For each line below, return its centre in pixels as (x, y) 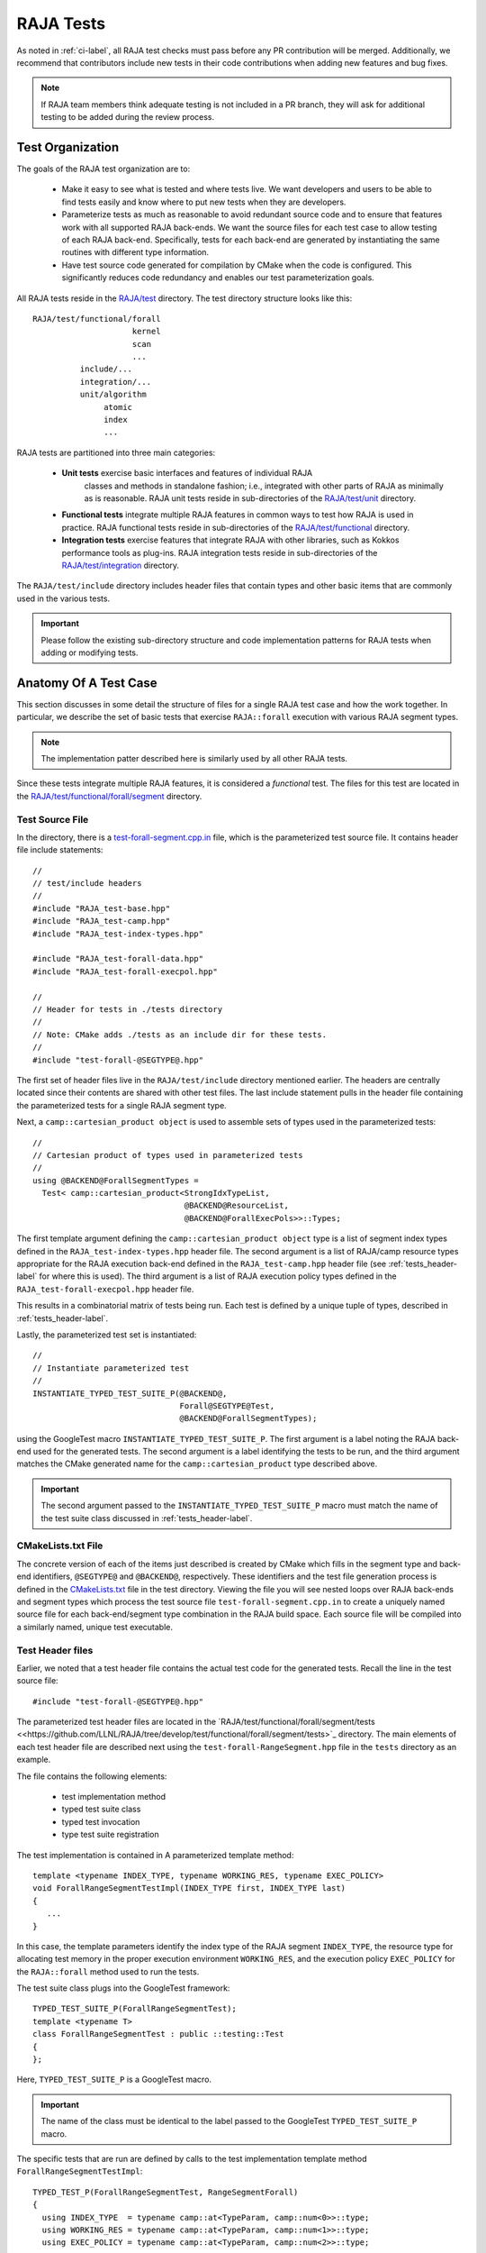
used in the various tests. (63, 598)
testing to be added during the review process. (128, 117)
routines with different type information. (135, 252)
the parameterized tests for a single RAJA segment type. (121, 1105)
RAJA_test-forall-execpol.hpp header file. (105, 1289)
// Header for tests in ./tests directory (128, 1009)
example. (34, 1760)
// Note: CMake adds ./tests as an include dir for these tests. (180, 1035)
